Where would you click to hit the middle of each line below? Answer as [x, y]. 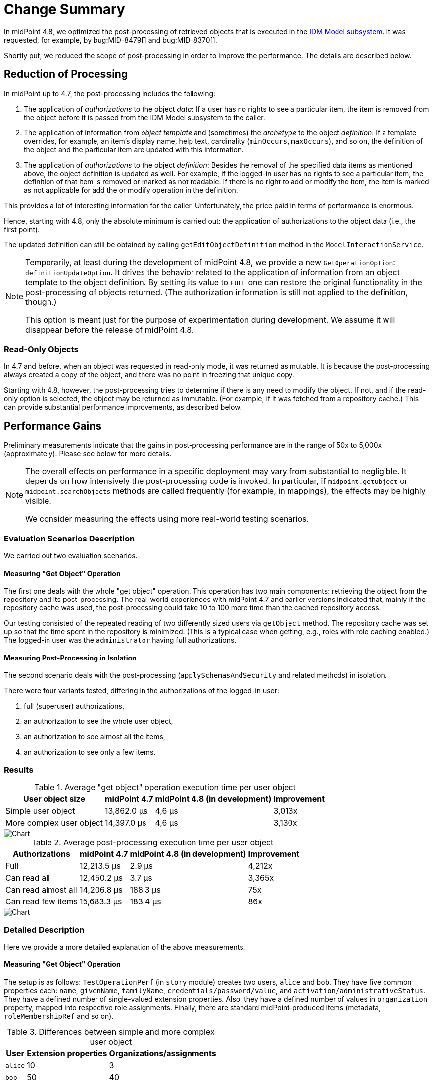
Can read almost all [41, 890]
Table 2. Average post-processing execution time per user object [152, 843]
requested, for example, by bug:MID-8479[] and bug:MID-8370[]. [111, 40]
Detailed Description [44, 930]
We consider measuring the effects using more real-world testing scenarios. [167, 519]
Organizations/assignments [163, 1053]
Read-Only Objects [41, 349]
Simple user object [40, 811]
